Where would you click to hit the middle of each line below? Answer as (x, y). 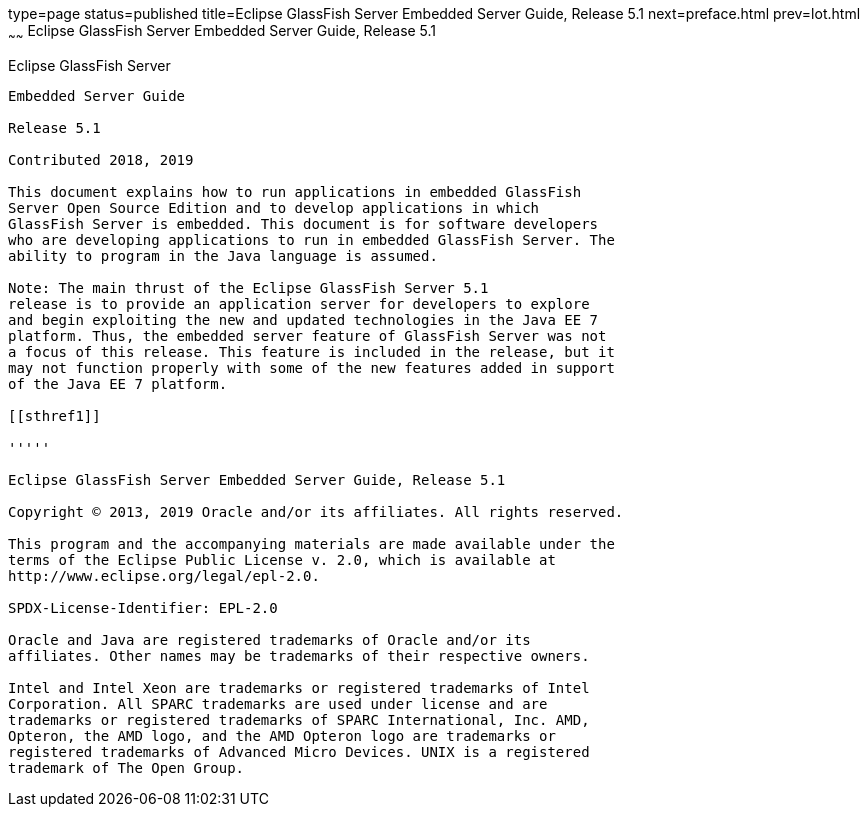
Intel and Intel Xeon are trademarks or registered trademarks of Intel (299, 687)
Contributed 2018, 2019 (101, 159)
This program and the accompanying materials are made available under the (311, 543)
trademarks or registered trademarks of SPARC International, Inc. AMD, (299, 719)
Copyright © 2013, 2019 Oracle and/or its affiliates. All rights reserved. (316, 511)
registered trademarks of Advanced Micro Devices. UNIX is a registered (299, 751)
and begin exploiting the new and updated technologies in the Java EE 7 (303, 319)
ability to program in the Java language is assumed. (223, 255)
